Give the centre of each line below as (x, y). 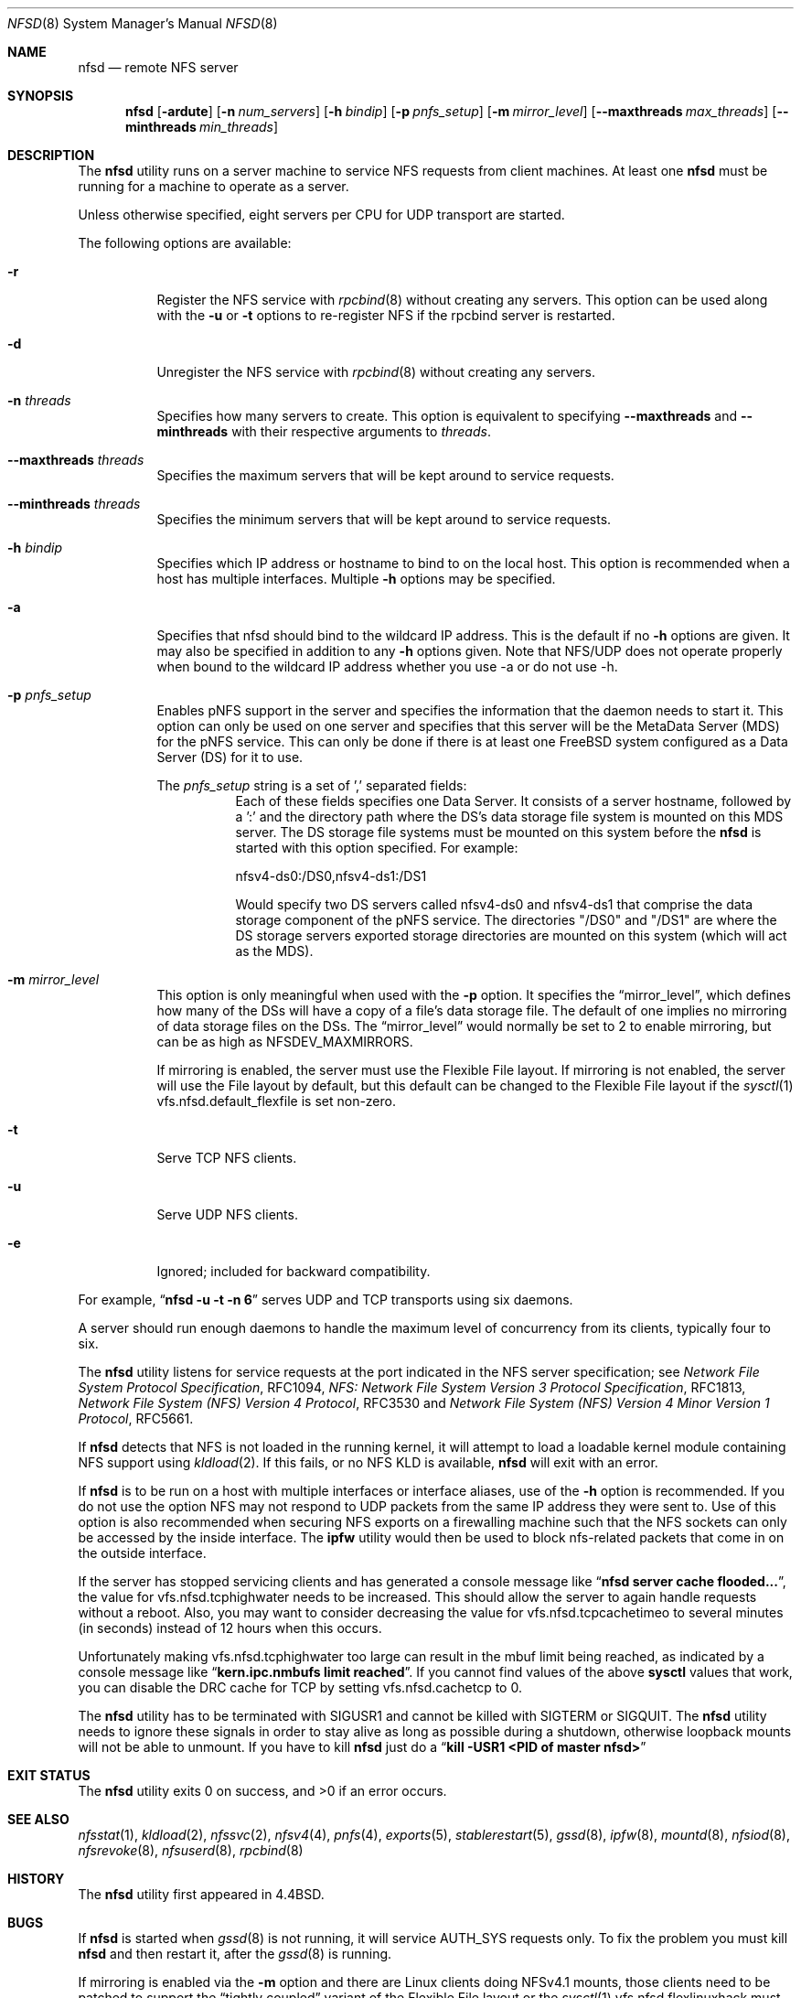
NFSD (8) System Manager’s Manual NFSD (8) (143, 23)
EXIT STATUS (49, 1775)
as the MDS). (274, 951)
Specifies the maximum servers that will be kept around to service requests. (385, 475)
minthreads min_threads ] (202, 127)
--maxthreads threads (76, 460)
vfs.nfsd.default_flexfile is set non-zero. (277, 1101)
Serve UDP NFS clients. (227, 1214)
